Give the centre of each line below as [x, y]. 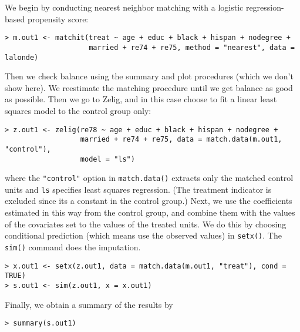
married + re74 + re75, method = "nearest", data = [192, 47]
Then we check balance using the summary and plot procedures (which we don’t [149, 76]
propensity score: [58, 19]
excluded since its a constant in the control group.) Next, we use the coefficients [149, 201]
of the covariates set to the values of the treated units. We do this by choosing [146, 224]
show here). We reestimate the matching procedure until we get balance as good [149, 87]
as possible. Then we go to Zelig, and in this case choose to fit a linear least [141, 99]
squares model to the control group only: [78, 110]
